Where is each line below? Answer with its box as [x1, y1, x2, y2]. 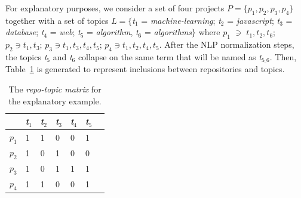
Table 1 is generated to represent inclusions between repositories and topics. [5, 63, 285, 75]
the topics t [5, 50, 47, 63]
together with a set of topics [5, 14, 109, 26]
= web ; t [50, 26, 81, 38]
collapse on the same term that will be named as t [78, 50, 262, 63]
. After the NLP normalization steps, [159, 38, 294, 51]
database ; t [5, 26, 44, 38]
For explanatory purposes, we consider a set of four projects [5, 2, 225, 14]
